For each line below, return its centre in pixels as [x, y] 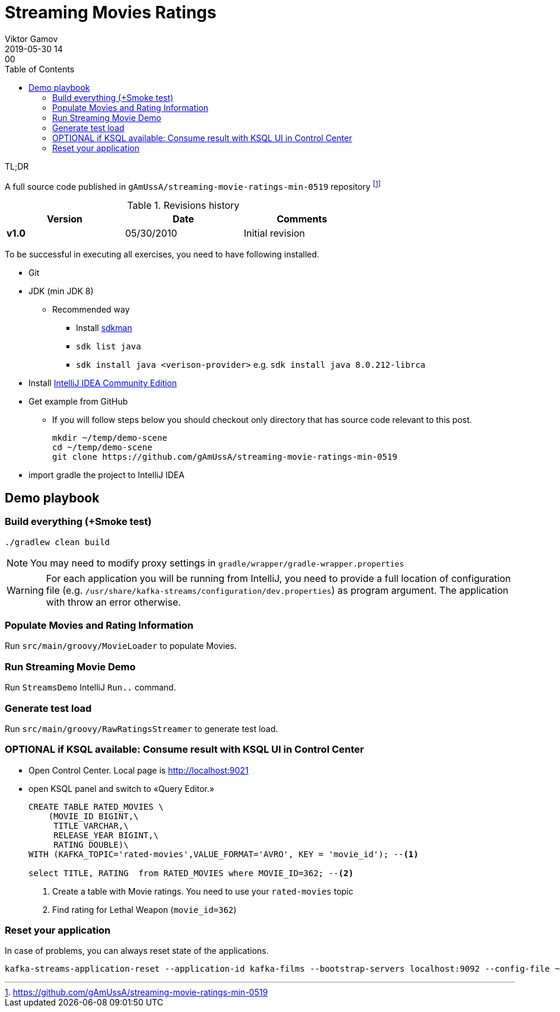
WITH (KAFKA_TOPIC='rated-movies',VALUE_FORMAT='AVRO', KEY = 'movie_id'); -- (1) [224, 854]
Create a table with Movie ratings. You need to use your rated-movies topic [203, 891]
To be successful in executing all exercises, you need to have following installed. [162, 254]
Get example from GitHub [78, 402]
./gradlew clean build [58, 542]
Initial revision [274, 233]
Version [65, 219]
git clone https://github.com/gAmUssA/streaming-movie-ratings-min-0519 [225, 457]
